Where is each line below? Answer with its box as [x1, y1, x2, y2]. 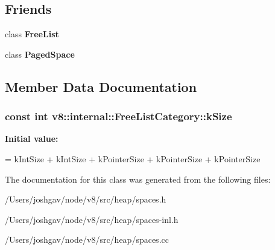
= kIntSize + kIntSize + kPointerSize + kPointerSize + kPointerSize [5, 152, 261, 165]
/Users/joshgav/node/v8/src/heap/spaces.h [5, 193, 166, 206]
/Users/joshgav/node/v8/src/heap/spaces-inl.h [5, 213, 179, 225]
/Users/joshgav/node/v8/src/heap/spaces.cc [5, 233, 169, 246]
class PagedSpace [5, 47, 75, 60]
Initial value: [5, 132, 58, 145]
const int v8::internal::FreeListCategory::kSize [5, 109, 232, 124]
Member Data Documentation [5, 77, 197, 96]
